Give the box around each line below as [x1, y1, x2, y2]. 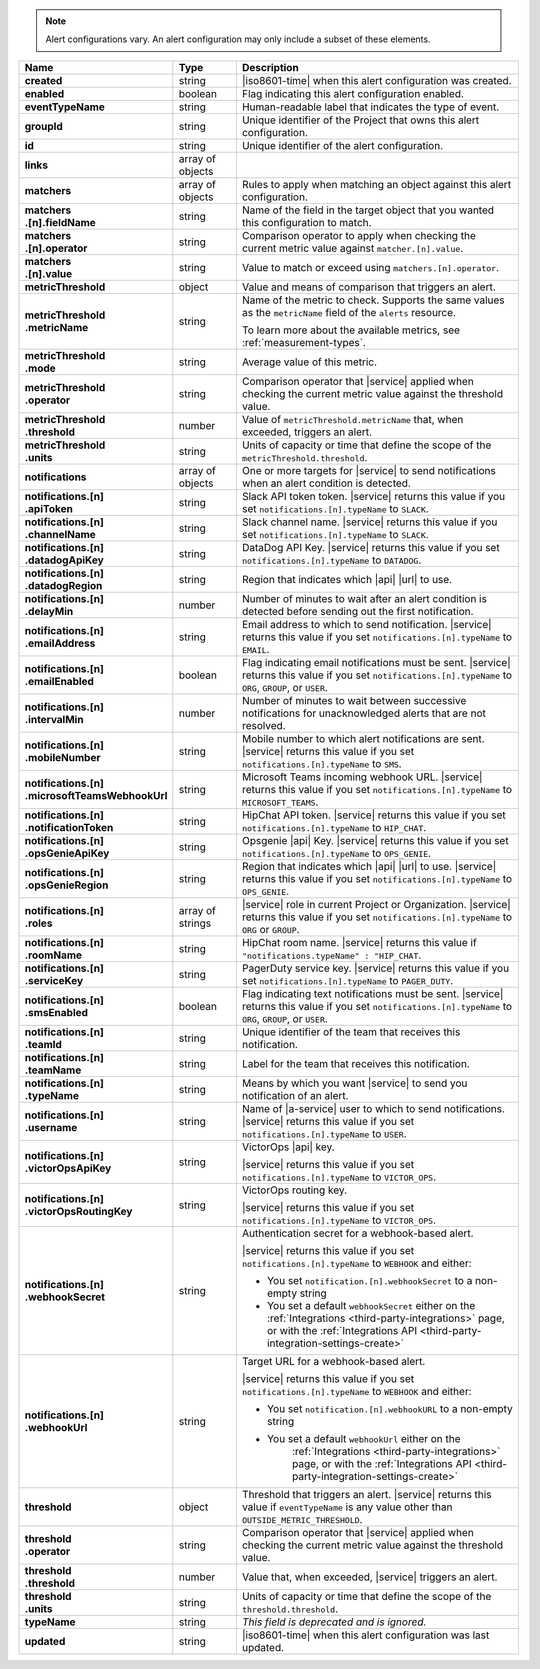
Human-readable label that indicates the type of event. [241, 100, 500, 114]
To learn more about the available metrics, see [241, 323, 460, 337]
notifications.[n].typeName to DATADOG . [241, 553, 422, 567]
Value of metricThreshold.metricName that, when [241, 412, 464, 426]
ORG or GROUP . [241, 922, 300, 936]
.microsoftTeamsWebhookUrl [24, 788, 168, 802]
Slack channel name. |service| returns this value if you [241, 515, 498, 529]
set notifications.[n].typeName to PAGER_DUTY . [241, 973, 454, 987]
